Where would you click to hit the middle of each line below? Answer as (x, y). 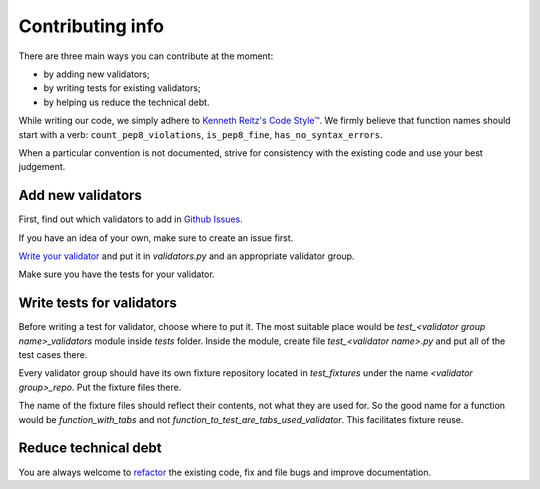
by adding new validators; (96, 74)
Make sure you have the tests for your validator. (116, 274)
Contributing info (91, 26)
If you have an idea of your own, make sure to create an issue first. (156, 237)
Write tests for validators (97, 303)
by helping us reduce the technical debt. (126, 102)
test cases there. (53, 355)
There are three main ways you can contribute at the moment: (146, 56)
